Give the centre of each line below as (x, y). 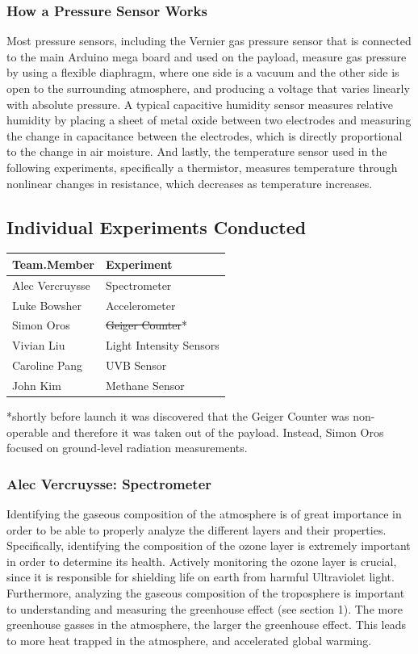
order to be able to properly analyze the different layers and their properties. (196, 529)
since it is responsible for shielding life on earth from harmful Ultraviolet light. (201, 577)
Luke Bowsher (47, 305)
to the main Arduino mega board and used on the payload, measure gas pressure (207, 56)
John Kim (37, 385)
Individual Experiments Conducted (157, 226)
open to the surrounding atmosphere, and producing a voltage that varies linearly (208, 88)
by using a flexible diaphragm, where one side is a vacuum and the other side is (203, 72)
